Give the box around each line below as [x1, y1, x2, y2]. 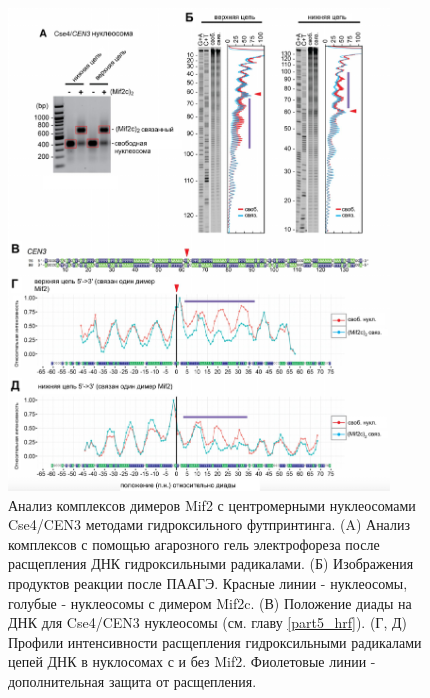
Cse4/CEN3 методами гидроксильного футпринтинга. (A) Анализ [8, 514, 410, 535]
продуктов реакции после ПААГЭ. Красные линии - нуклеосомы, [8, 572, 408, 593]
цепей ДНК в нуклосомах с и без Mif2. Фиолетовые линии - [8, 651, 376, 672]
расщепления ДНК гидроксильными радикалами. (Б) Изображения [8, 553, 414, 574]
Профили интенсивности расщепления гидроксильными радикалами [8, 631, 422, 652]
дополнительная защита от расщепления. [8, 670, 257, 691]
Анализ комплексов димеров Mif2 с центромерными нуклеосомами [8, 494, 416, 515]
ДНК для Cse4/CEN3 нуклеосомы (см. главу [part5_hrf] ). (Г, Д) [8, 612, 407, 633]
